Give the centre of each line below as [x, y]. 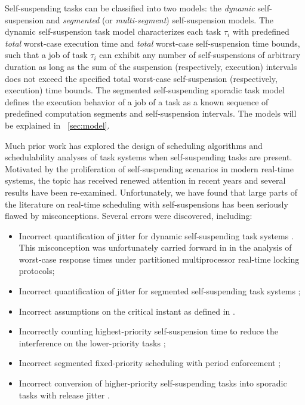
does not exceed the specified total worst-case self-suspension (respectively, [141, 78]
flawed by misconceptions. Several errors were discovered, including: [129, 216]
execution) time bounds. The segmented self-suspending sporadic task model [145, 90]
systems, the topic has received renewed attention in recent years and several [145, 180]
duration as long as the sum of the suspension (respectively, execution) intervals [151, 66]
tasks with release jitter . [64, 395]
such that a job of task [46, 55]
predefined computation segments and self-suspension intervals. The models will [151, 113]
